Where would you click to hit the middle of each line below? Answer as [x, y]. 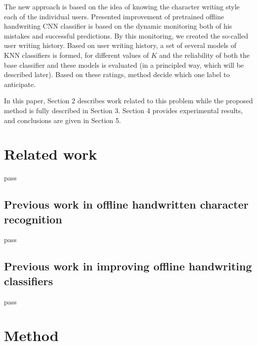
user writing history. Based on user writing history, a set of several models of [120, 45]
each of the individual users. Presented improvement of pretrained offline [114, 16]
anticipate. [20, 84]
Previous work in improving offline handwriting [128, 266]
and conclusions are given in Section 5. [63, 120]
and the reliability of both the [205, 55]
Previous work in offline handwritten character [126, 204]
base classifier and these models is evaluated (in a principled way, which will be [124, 65]
